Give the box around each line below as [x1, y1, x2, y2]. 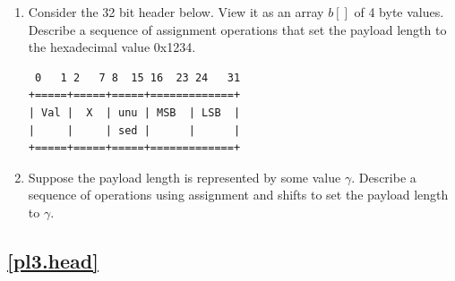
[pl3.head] [7, 246, 99, 274]
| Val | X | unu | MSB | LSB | [28, 106, 241, 119]
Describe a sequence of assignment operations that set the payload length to [28, 20, 447, 38]
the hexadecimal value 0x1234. [28, 38, 196, 56]
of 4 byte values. [354, 3, 444, 21]
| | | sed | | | [28, 123, 241, 137]
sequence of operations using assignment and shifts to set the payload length [28, 185, 449, 204]
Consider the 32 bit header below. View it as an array [28, 3, 324, 21]
